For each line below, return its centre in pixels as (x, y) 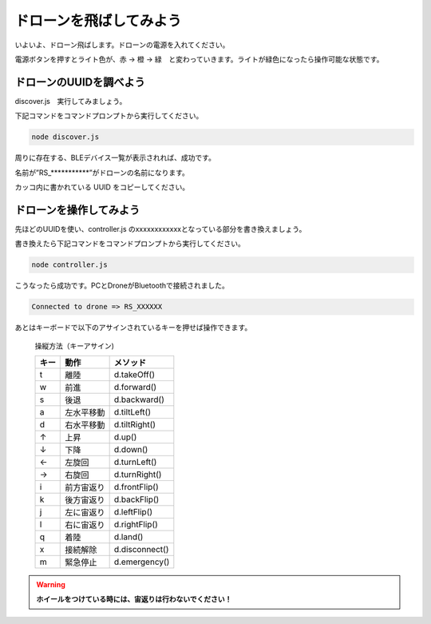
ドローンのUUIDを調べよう (80, 82)
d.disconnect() (141, 549)
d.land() (129, 537)
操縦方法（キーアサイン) (75, 346)
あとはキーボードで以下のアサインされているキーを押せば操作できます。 (133, 328)
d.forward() (135, 387)
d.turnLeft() (135, 462)
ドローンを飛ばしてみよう (98, 21)
